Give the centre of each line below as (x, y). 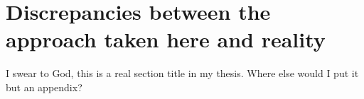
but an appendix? (44, 87)
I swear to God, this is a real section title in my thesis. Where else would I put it (182, 73)
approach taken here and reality (166, 39)
